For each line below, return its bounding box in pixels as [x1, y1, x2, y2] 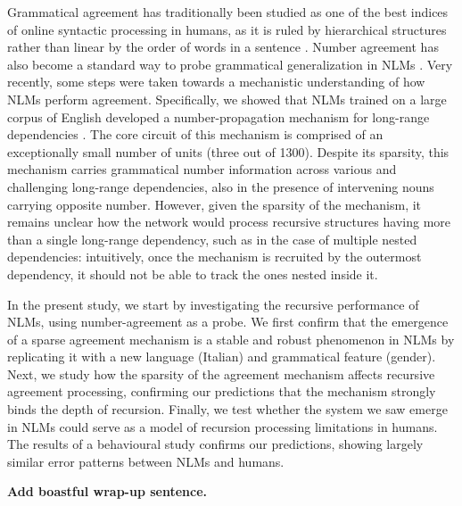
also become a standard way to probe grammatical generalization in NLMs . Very [7, 54, 453, 73]
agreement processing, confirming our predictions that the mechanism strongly [7, 382, 436, 401]
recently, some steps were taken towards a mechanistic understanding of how [7, 72, 425, 91]
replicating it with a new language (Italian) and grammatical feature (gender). [7, 347, 436, 366]
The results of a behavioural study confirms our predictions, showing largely [7, 435, 424, 453]
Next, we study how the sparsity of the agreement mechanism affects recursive [7, 364, 435, 383]
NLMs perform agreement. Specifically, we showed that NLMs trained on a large [7, 89, 447, 108]
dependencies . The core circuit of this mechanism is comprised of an [7, 125, 384, 144]
